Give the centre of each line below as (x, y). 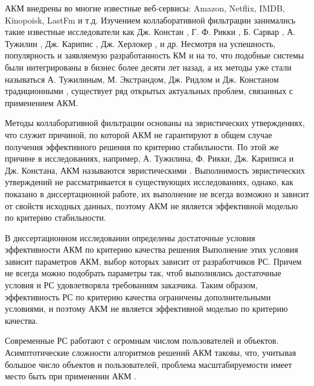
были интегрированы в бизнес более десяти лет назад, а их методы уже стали (148, 67)
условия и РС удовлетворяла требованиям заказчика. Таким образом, (131, 285)
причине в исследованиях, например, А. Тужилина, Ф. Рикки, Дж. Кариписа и (149, 158)
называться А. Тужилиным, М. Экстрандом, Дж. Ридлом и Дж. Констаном (142, 79)
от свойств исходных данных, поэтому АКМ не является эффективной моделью (152, 205)
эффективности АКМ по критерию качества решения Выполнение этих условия (152, 249)
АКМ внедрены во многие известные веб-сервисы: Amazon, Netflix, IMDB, (145, 8)
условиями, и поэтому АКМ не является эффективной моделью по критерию (146, 308)
